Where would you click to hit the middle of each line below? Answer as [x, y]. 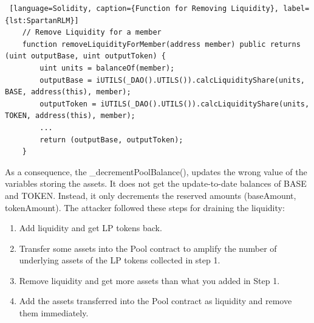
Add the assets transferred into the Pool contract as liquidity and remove [155, 301]
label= [296, 9]
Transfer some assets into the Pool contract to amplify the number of [148, 248]
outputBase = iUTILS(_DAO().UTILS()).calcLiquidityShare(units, [172, 80]
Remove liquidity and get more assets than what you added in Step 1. [149, 280]
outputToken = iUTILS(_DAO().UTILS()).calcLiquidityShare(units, [175, 104]
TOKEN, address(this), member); [70, 116]
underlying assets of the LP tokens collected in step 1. [120, 260]
